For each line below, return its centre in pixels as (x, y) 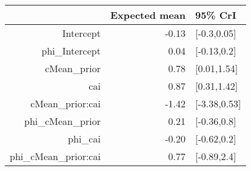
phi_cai (84, 139)
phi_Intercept (71, 51)
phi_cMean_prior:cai (55, 156)
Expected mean (148, 15)
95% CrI (216, 15)
